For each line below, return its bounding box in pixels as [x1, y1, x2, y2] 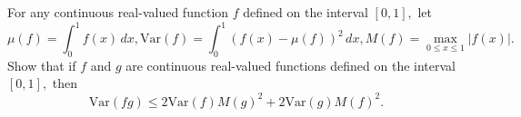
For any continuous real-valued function [7, 3, 229, 21]
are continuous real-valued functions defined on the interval [125, 55, 456, 74]
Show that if [7, 55, 76, 74]
